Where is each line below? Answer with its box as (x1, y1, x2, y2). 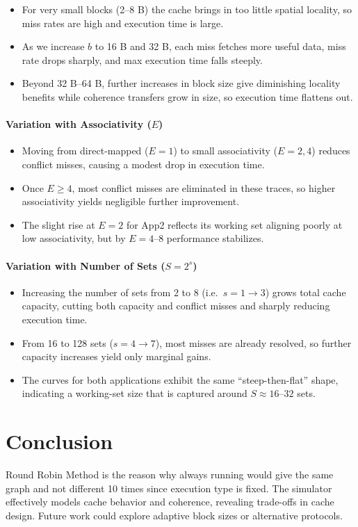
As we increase (22, 39, 85, 54)
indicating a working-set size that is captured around (22, 386, 247, 400)
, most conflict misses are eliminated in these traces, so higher (72, 180, 336, 195)
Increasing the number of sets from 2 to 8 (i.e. (22, 284, 218, 299)
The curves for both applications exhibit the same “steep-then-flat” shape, (22, 372, 339, 387)
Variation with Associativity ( (6, 117, 152, 131)
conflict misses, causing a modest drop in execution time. (22, 156, 265, 171)
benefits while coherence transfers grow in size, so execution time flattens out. (22, 89, 353, 104)
